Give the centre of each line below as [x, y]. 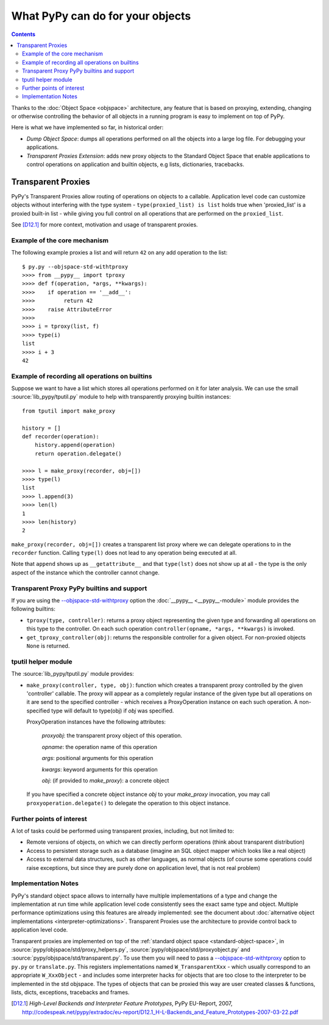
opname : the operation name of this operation [100, 747]
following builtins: [34, 609]
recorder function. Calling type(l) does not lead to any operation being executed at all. [124, 553]
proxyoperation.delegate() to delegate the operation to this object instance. [128, 803]
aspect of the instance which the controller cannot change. [85, 572]
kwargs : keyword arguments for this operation [100, 769]
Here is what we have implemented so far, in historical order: [87, 128]
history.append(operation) [75, 445]
